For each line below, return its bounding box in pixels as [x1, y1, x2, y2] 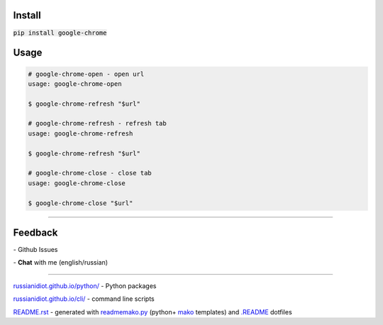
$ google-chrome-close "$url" [28, 199, 133, 207]
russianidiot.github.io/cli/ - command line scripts [13, 294, 155, 303]
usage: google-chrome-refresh [28, 129, 133, 138]
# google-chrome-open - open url [28, 70, 145, 78]
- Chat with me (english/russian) [13, 258, 109, 267]
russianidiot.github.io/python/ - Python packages [13, 281, 157, 290]
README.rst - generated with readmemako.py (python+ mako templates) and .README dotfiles [13, 307, 292, 316]
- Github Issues [13, 246, 58, 254]
